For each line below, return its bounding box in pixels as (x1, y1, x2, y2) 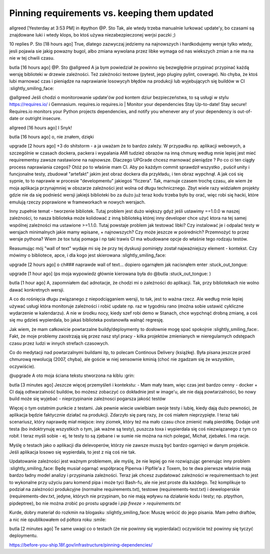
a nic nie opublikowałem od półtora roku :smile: (9, 516, 106, 522)
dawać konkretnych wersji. (9, 286, 64, 292)
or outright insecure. (19, 115, 62, 121)
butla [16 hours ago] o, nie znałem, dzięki (9, 134, 94, 140)
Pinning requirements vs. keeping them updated (9, 7, 213, 18)
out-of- (237, 108, 252, 114)
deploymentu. (9, 532, 38, 538)
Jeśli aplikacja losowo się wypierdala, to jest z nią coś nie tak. (9, 449, 136, 455)
